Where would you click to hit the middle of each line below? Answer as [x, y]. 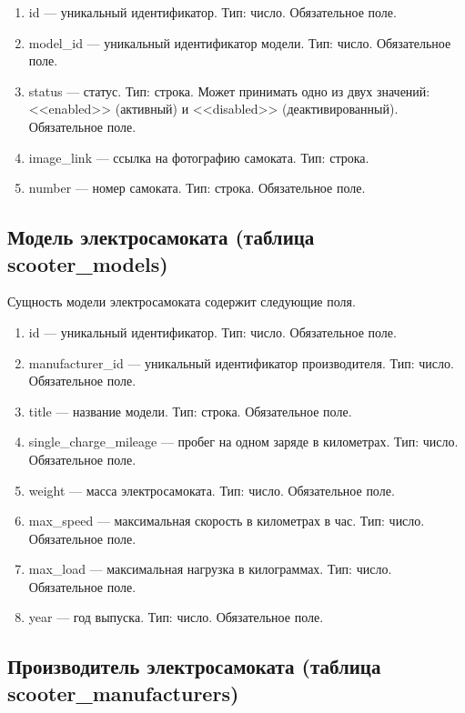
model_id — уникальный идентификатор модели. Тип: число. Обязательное [240, 42]
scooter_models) [88, 263]
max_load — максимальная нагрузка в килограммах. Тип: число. [210, 569]
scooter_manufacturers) [123, 693]
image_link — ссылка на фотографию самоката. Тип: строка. [199, 157]
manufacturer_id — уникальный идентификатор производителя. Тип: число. [241, 362]
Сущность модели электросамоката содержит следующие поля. [182, 301]
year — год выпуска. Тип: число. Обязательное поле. [176, 617]
